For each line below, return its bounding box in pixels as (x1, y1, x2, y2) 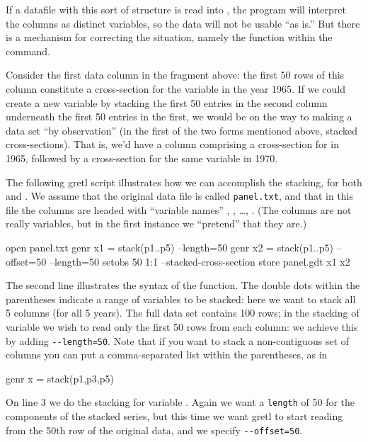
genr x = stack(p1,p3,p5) (6, 370, 114, 385)
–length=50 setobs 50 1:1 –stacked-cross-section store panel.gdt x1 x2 (49, 254, 350, 268)
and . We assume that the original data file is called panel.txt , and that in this (6, 188, 354, 203)
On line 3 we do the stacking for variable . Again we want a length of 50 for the (6, 395, 355, 409)
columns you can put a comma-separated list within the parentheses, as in (6, 347, 328, 362)
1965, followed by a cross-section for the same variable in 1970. (6, 150, 278, 165)
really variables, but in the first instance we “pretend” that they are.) (6, 216, 307, 231)
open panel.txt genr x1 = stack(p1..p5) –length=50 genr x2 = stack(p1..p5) (6, 239, 334, 254)
